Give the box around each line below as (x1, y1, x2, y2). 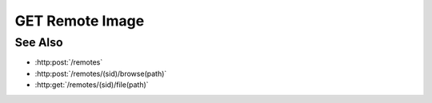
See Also (14, 35, 63, 50)
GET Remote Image (14, 12, 145, 30)
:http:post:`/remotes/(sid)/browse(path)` (34, 69, 167, 78)
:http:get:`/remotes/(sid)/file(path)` (34, 80, 149, 89)
